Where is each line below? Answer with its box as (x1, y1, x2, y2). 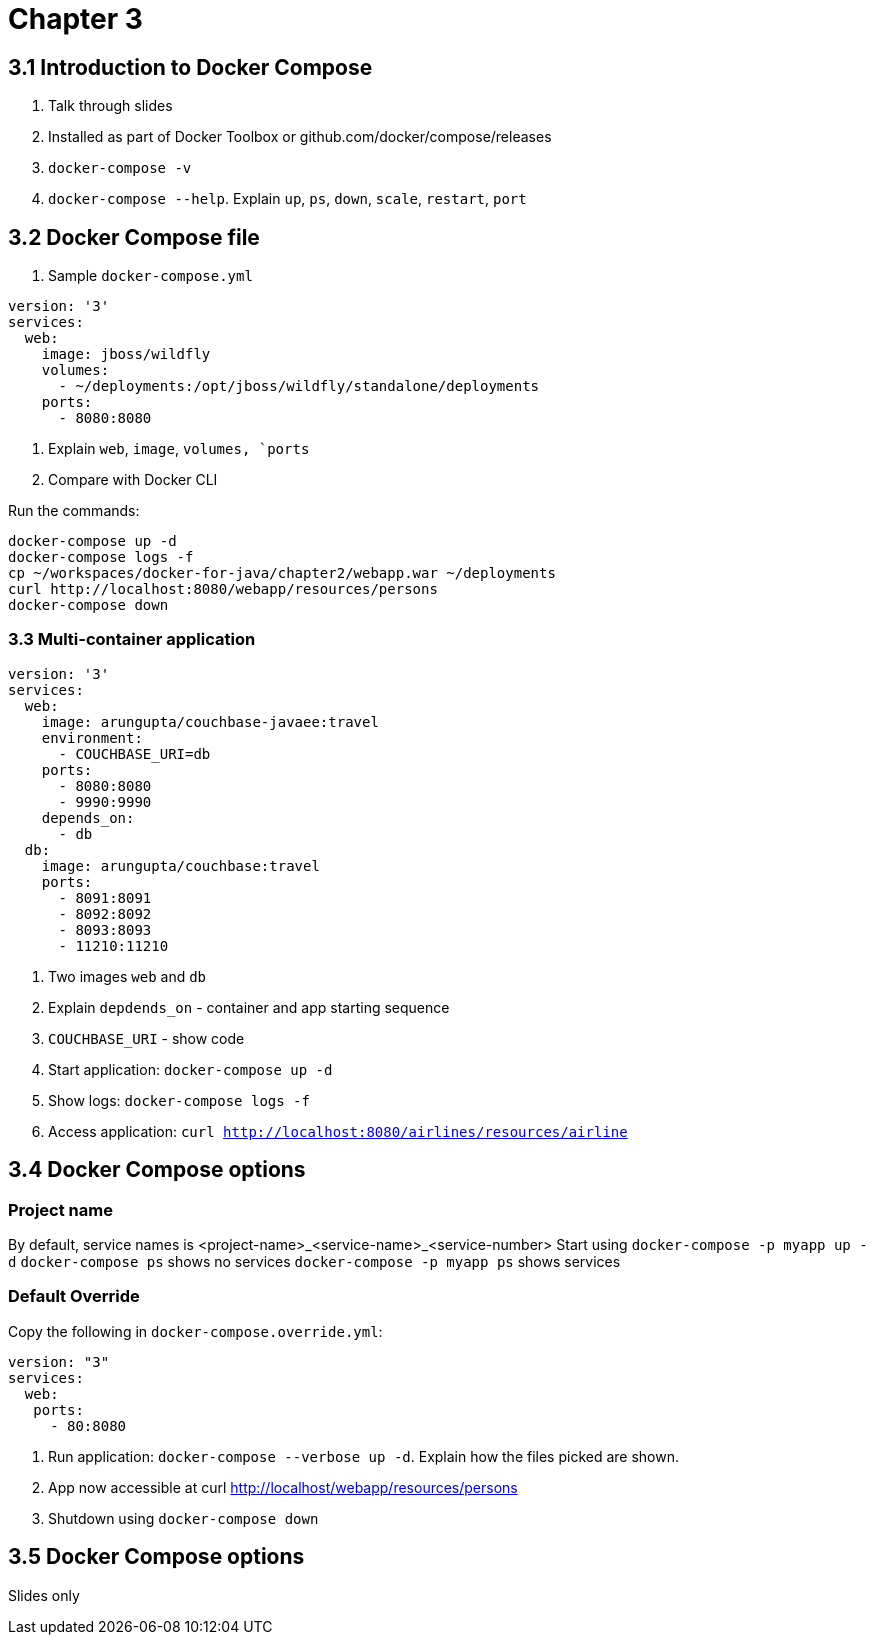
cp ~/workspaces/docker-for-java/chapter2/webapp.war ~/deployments (8, 565, 556, 582)
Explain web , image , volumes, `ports (48, 440, 310, 458)
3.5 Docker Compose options (8, 1544, 305, 1570)
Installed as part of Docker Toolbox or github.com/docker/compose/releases (48, 128, 552, 146)
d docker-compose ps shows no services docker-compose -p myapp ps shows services (8, 1252, 621, 1270)
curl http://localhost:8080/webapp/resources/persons (8, 581, 438, 598)
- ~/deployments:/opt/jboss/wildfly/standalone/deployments (58, 378, 540, 395)
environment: (41, 729, 143, 746)
